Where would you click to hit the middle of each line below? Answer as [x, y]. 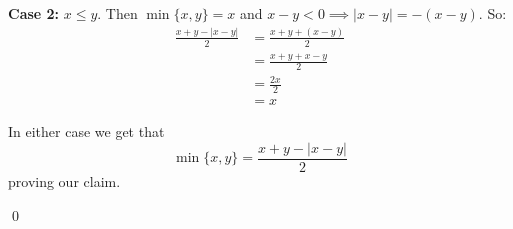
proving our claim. [64, 181]
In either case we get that [86, 131]
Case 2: [34, 13]
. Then [117, 13]
